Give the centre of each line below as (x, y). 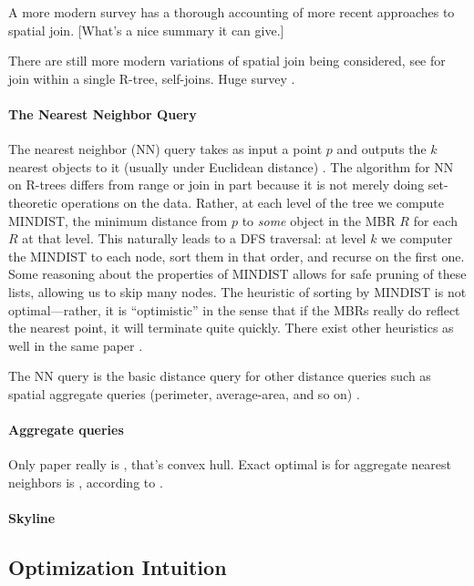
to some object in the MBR (319, 220)
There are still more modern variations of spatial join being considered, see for (227, 61)
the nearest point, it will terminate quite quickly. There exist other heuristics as (231, 328)
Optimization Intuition (118, 567)
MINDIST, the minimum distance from (118, 220)
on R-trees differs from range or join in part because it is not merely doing (216, 185)
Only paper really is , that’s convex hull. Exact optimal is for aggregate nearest (230, 464)
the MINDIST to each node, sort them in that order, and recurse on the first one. (237, 256)
